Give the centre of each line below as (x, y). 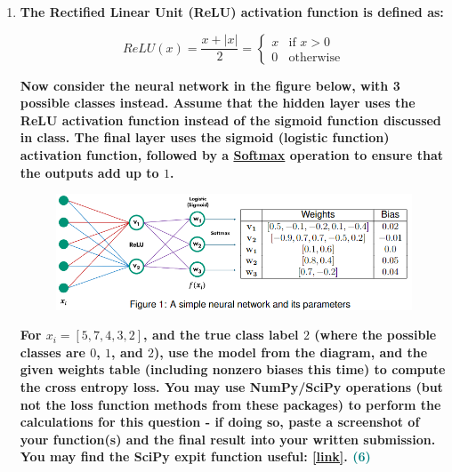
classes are (52, 352)
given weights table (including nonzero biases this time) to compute (233, 369)
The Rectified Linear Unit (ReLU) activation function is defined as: (232, 12)
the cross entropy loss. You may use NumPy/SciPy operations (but (231, 386)
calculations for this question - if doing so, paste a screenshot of (220, 422)
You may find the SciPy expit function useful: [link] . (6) (195, 456)
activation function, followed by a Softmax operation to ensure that (232, 154)
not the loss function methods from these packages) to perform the (230, 404)
